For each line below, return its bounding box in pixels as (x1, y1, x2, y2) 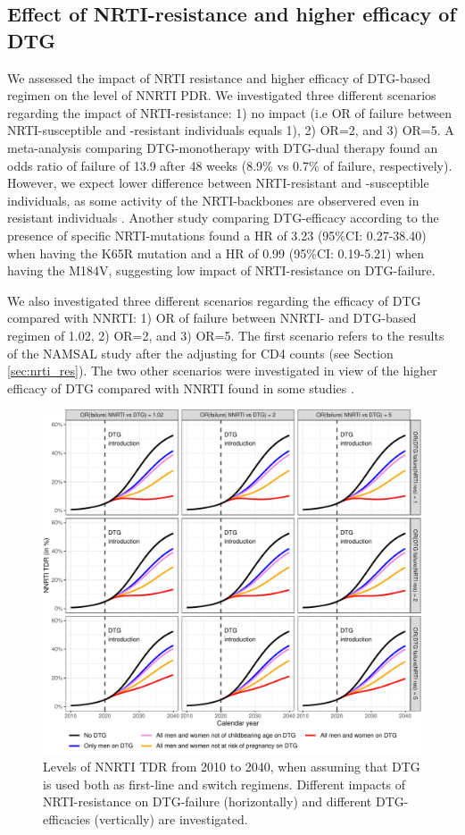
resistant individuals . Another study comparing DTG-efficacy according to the (7, 208, 439, 227)
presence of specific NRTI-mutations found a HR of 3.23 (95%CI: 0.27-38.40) (7, 225, 427, 244)
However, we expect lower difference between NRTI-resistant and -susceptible (7, 173, 429, 192)
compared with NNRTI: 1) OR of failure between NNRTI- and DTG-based (7, 308, 417, 327)
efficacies (43, 809, 90, 828)
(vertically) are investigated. (94, 809, 248, 828)
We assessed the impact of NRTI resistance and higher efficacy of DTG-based (7, 68, 431, 87)
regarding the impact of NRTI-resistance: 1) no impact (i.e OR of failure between (7, 103, 453, 122)
